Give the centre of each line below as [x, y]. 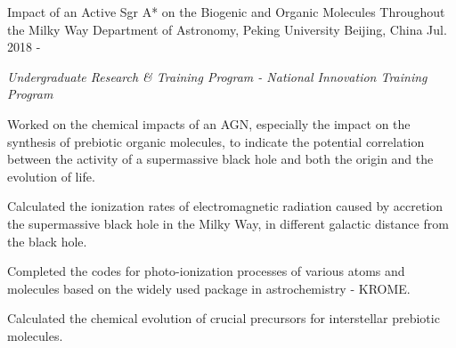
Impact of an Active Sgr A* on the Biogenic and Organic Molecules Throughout [226, 12]
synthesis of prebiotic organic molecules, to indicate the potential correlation [216, 141]
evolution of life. [51, 176]
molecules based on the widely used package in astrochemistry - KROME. [209, 288]
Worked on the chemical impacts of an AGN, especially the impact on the [209, 123]
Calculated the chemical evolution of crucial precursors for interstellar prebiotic [224, 318]
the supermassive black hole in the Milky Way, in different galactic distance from [228, 223]
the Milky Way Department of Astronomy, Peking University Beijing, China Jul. [227, 29]
